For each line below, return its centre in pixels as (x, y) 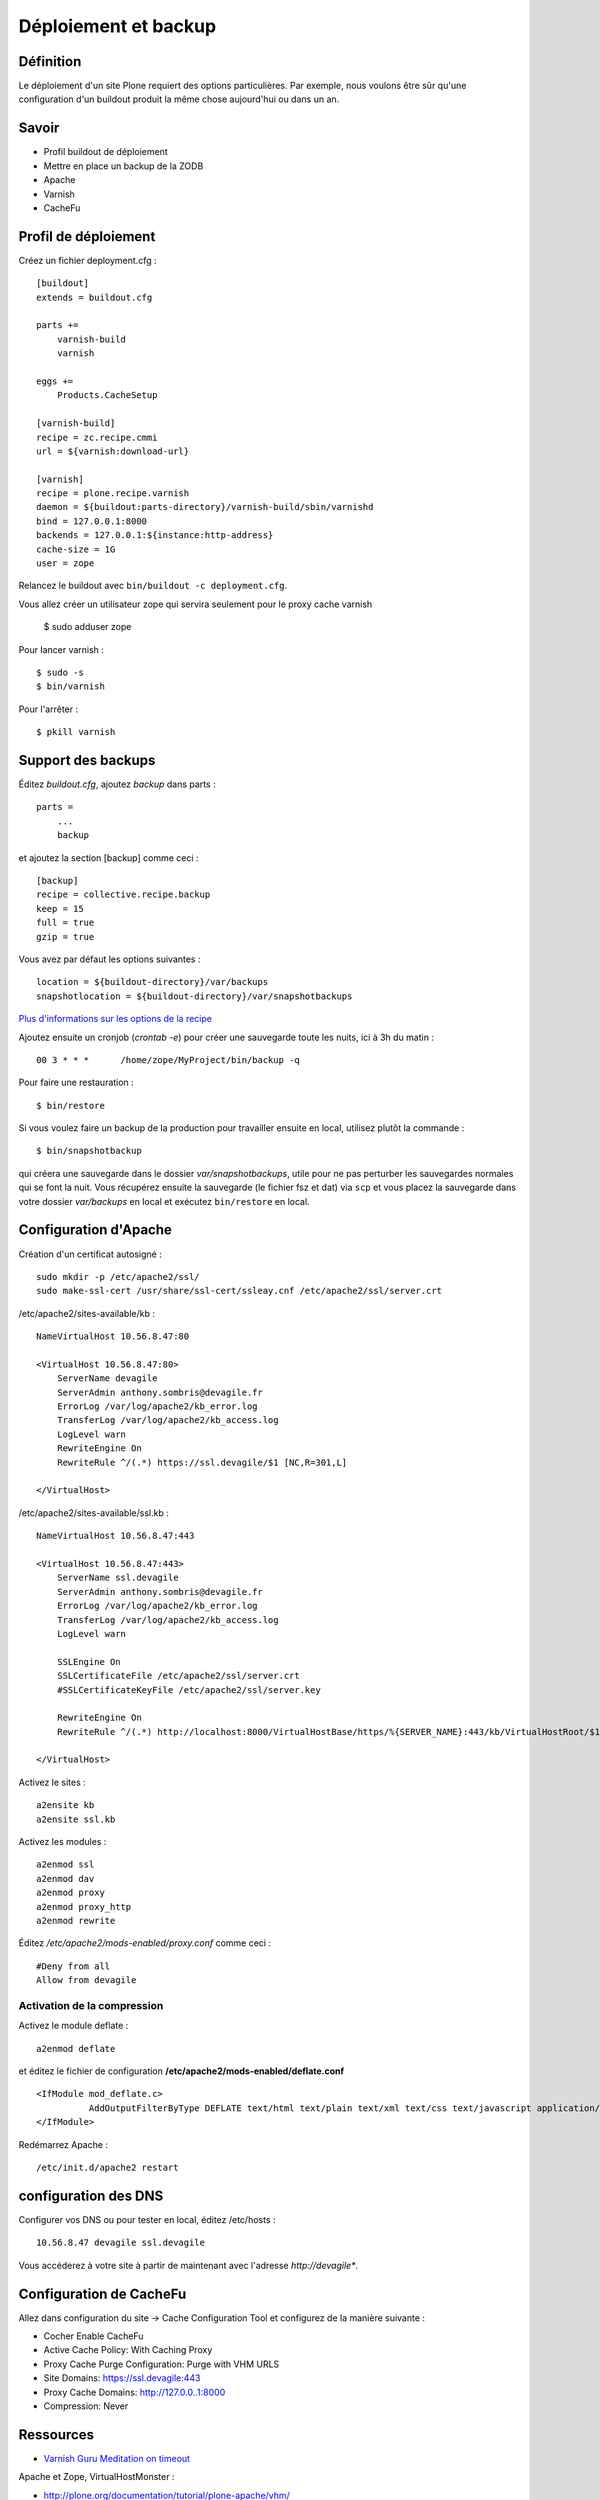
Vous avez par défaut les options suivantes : (109, 959)
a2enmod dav (65, 1878)
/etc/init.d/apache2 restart (107, 2168)
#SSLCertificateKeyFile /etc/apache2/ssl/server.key (189, 1689)
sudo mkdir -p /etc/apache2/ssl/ (118, 1276)
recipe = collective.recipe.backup (123, 894)
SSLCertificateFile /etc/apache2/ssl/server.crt (178, 1676)
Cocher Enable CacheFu (93, 2336)
